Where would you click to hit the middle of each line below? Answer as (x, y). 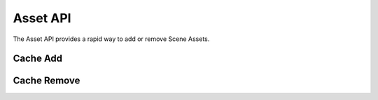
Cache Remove (47, 81)
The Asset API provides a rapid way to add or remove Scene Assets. (111, 39)
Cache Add (38, 59)
